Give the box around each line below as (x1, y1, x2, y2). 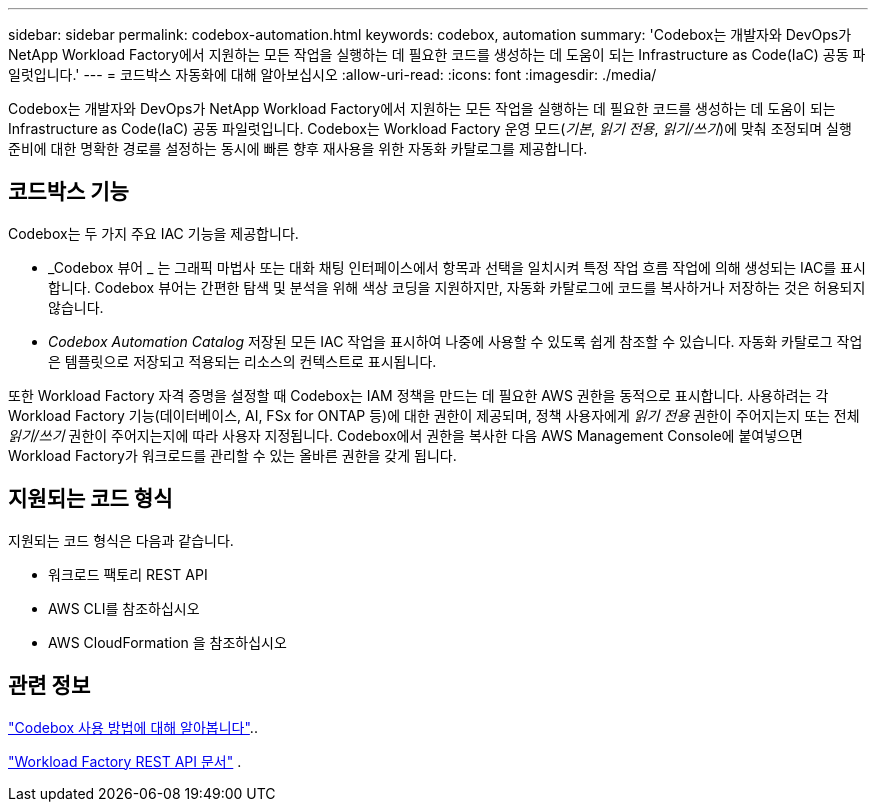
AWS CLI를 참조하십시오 (48, 599, 200, 617)
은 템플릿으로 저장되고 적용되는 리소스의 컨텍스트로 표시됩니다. (48, 352, 437, 370)
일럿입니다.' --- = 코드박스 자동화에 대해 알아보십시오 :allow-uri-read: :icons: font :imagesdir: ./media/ (8, 66, 657, 83)
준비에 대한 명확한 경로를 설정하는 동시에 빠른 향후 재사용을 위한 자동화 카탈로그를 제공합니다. (8, 140, 588, 157)
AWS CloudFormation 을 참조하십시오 (48, 633, 287, 651)
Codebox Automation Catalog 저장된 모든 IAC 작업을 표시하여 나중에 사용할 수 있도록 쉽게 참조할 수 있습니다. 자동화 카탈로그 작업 (48, 332, 863, 350)
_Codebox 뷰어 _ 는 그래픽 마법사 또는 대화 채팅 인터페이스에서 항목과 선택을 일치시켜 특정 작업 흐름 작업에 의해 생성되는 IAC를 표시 (48, 258, 866, 276)
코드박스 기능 (8, 179, 129, 205)
